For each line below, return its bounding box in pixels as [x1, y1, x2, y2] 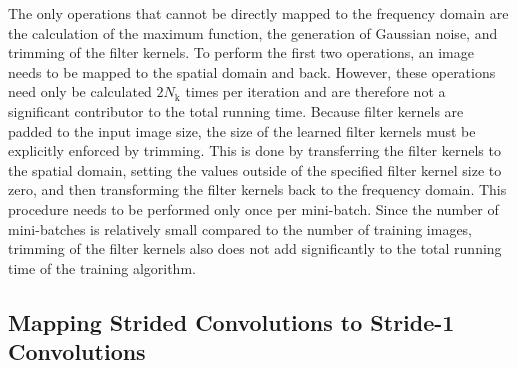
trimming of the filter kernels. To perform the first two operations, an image [8, 42, 475, 63]
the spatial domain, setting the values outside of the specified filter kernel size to [8, 159, 502, 180]
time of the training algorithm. [8, 257, 196, 278]
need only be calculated [8, 81, 152, 102]
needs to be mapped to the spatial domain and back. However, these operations [8, 61, 496, 82]
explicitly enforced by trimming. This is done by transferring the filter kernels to [8, 140, 501, 161]
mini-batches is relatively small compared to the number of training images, [8, 218, 473, 239]
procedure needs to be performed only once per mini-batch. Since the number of [8, 198, 499, 219]
